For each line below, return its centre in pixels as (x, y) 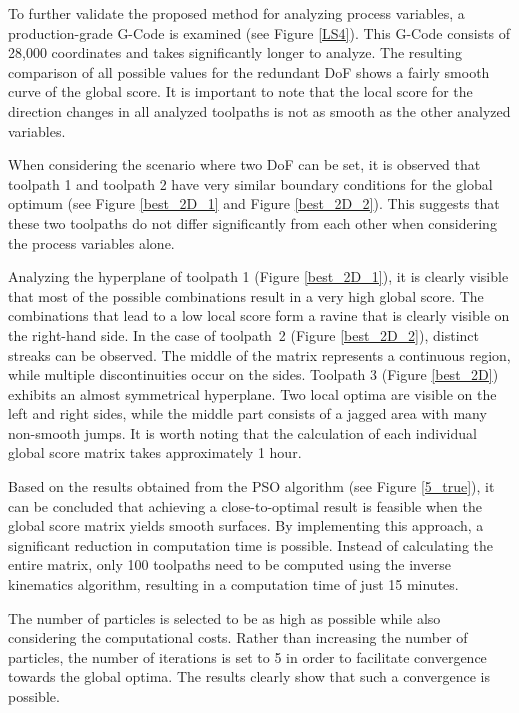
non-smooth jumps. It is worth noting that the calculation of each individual (242, 432)
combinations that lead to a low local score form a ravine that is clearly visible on (259, 315)
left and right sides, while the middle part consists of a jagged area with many (247, 413)
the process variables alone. (91, 242)
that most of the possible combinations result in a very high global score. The (246, 295)
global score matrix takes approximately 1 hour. (155, 452)
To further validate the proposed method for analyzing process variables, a (236, 13)
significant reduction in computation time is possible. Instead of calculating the (251, 544)
